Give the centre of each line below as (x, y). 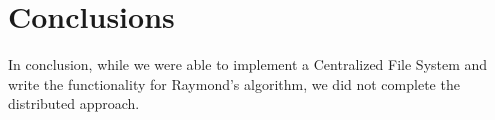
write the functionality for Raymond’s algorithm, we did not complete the (234, 83)
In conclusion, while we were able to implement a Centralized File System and (248, 64)
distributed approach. (74, 103)
